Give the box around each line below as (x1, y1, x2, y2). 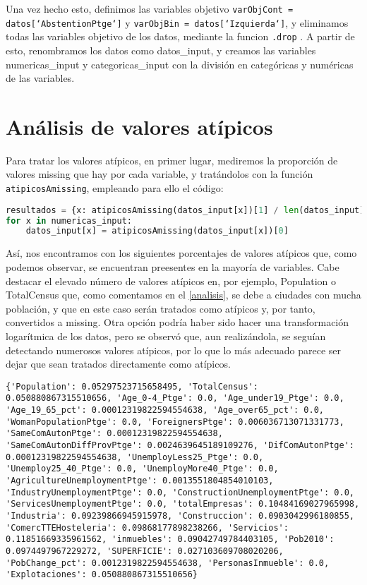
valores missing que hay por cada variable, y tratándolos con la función (6, 167, 313, 181)
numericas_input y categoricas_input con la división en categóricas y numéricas (6, 56, 354, 71)
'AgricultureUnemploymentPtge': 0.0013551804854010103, (6, 475, 274, 486)
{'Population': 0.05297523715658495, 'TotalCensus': (6, 381, 258, 392)
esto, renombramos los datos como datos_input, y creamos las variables (6, 42, 316, 57)
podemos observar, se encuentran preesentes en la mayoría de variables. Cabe (6, 259, 339, 274)
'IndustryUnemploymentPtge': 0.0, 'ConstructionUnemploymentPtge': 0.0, (6, 487, 354, 497)
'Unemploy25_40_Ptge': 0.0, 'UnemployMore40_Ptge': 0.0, (6, 464, 279, 474)
